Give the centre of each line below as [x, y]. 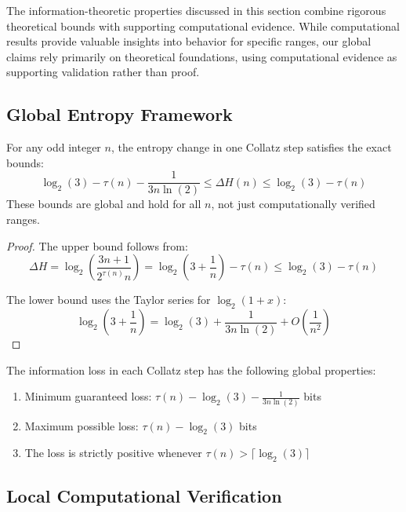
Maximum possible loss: [82, 425]
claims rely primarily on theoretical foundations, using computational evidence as [202, 56]
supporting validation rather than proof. [103, 72]
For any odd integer [54, 147]
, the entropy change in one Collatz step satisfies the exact [251, 147]
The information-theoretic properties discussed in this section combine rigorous [196, 10]
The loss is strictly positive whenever [113, 453]
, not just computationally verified [293, 204]
